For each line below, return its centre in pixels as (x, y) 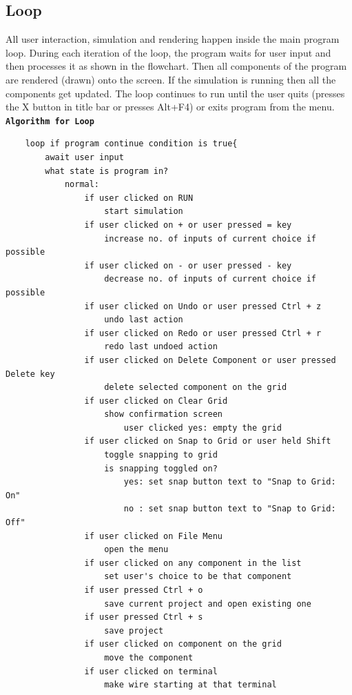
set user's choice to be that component (198, 577)
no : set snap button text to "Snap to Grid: (230, 509)
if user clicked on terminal (151, 671)
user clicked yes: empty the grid (203, 428)
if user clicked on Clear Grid (156, 401)
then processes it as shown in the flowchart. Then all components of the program (176, 66)
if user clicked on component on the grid (183, 644)
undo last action (144, 320)
